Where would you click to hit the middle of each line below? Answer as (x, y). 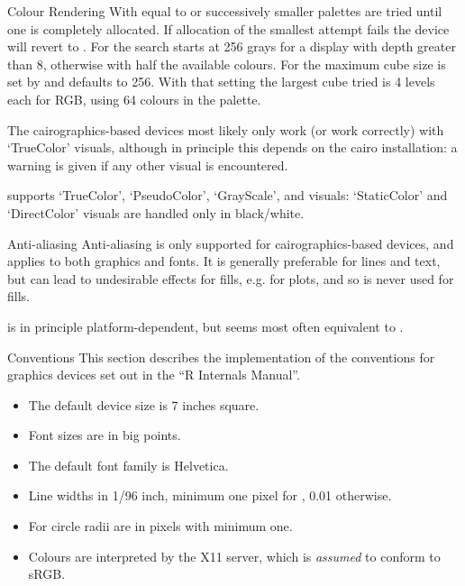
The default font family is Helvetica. (128, 465)
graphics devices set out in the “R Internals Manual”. (154, 375)
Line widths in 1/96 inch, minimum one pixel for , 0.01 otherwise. (210, 495)
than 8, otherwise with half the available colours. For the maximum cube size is (227, 64)
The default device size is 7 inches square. (144, 404)
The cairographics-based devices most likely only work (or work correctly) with (226, 129)
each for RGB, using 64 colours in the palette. (134, 99)
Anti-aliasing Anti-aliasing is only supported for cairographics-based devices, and (231, 243)
